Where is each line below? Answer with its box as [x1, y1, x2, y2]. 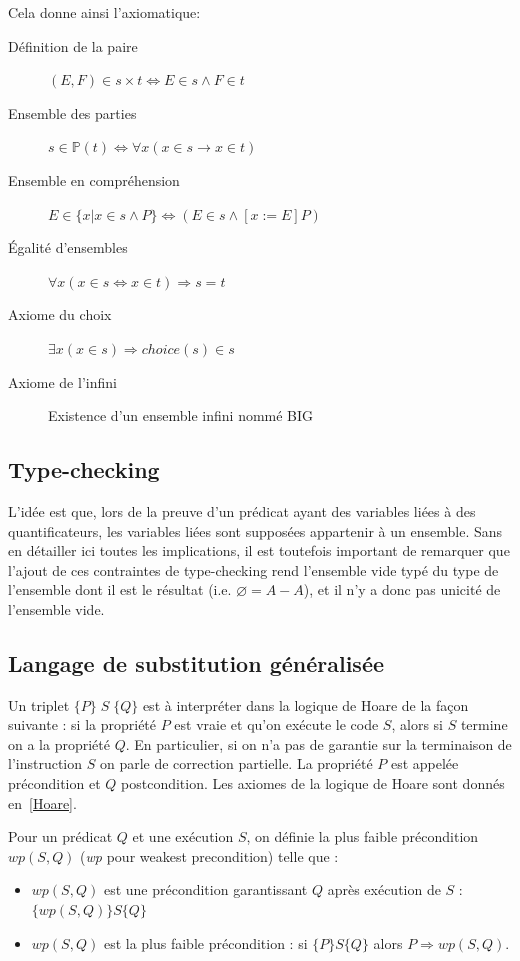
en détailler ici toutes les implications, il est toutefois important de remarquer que [8, 540, 510, 561]
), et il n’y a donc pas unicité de [303, 579, 501, 600]
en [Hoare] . [8, 792, 77, 813]
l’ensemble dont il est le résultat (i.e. [8, 579, 232, 600]
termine [460, 714, 508, 735]
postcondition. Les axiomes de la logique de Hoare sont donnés [121, 773, 505, 794]
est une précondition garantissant [103, 879, 308, 900]
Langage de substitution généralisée [8, 647, 385, 678]
